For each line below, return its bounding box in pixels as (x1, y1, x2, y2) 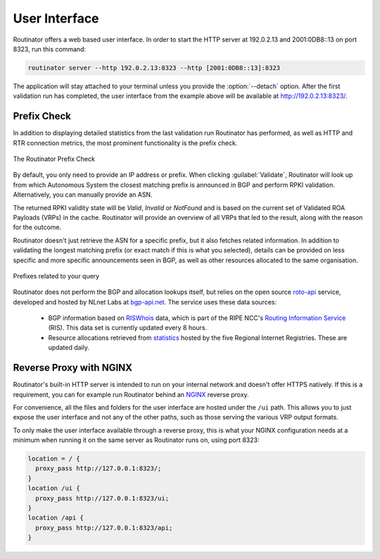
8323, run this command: (13, 44, 87, 53)
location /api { (27, 514, 84, 522)
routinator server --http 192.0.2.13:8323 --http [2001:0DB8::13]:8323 (27, 63, 281, 72)
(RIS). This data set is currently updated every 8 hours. (48, 324, 208, 332)
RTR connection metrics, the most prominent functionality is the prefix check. (13, 138, 238, 147)
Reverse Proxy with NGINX (13, 362, 133, 374)
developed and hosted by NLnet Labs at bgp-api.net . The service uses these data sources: (13, 297, 277, 306)
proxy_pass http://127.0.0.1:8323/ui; (35, 494, 169, 502)
